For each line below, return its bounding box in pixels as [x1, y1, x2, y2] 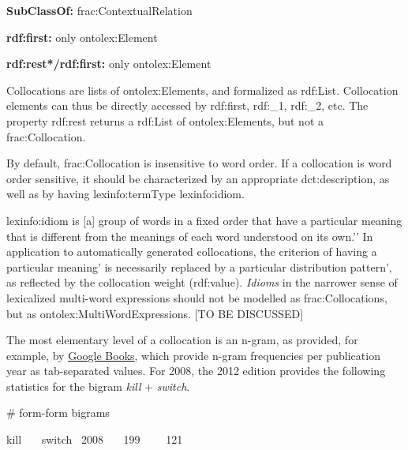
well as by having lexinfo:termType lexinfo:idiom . [6, 186, 245, 202]
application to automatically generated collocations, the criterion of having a [6, 243, 377, 260]
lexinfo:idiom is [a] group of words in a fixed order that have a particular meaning [6, 212, 402, 228]
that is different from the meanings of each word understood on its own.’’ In [6, 227, 373, 244]
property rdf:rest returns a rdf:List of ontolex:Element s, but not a [6, 112, 324, 129]
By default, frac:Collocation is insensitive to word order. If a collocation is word [6, 155, 392, 171]
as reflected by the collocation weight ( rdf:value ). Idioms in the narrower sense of [6, 274, 398, 291]
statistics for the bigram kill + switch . [6, 377, 190, 394]
